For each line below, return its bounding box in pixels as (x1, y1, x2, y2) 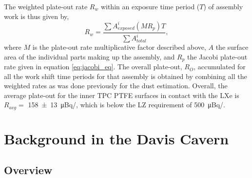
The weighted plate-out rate (4, 1, 88, 11)
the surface (215, 42, 249, 52)
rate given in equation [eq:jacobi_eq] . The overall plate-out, (4, 61, 182, 72)
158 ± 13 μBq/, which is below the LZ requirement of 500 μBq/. (28, 99, 225, 110)
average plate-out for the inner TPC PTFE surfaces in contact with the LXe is (4, 90, 239, 100)
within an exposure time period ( (100, 1, 200, 11)
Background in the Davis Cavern (4, 129, 229, 149)
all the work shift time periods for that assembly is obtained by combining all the (4, 71, 247, 81)
